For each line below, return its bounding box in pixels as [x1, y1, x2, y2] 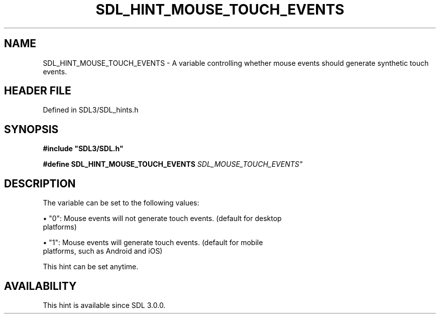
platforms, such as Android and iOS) [43, 247, 163, 256]
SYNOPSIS [4, 123, 59, 136]
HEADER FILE [4, 84, 71, 97]
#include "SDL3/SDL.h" [43, 144, 124, 153]
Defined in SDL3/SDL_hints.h [43, 105, 139, 115]
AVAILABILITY [4, 279, 77, 292]
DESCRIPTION [4, 177, 76, 190]
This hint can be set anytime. [43, 262, 139, 271]
